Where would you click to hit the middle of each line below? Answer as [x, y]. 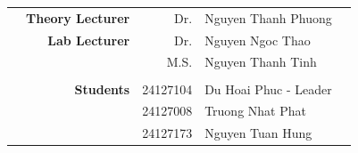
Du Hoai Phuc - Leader [268, 89]
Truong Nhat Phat [255, 111]
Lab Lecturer [89, 40]
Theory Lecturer [78, 17]
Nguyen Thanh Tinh [261, 62]
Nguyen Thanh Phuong [268, 17]
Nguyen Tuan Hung [258, 133]
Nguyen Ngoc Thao [258, 40]
